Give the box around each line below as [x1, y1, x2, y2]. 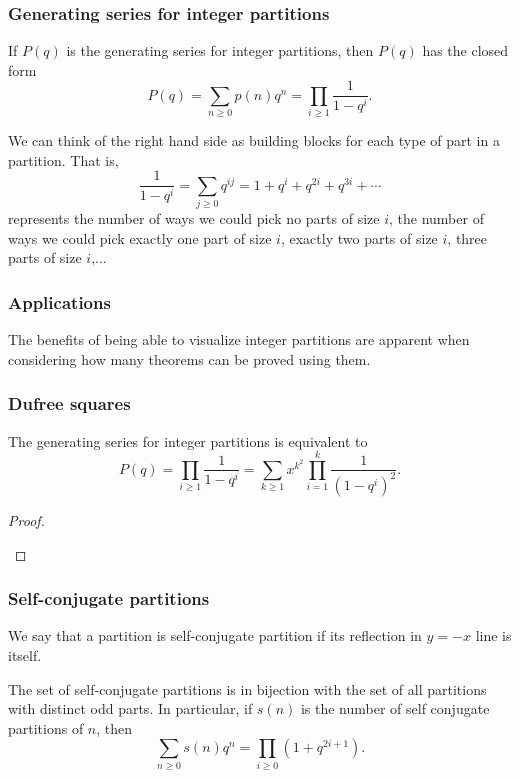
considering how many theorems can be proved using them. [8, 348, 371, 369]
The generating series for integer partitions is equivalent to [8, 430, 368, 451]
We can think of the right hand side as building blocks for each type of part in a [8, 130, 500, 151]
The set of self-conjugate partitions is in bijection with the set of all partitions [8, 678, 487, 699]
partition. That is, [8, 149, 119, 170]
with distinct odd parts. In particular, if [8, 698, 253, 719]
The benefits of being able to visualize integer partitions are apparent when [8, 329, 470, 350]
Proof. [8, 509, 45, 530]
